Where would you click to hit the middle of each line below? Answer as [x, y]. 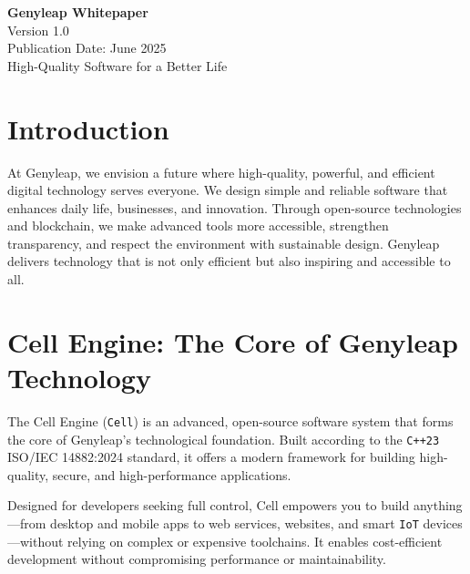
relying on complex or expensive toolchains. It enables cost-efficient [255, 541]
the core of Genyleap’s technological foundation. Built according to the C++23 [224, 439]
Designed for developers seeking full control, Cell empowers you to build [209, 505]
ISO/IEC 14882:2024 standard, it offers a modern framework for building [211, 457]
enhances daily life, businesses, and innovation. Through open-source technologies [235, 207]
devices [443, 523]
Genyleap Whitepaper [78, 12]
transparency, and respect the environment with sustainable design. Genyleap [224, 243]
